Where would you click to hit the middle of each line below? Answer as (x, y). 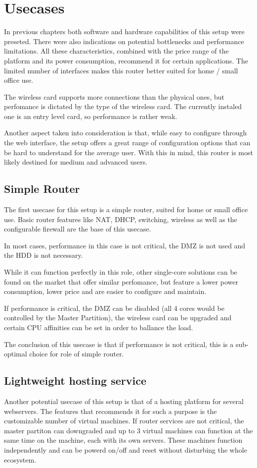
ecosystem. (20, 459)
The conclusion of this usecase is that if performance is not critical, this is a (119, 344)
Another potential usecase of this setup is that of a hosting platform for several (124, 401)
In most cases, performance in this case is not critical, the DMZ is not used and (125, 245)
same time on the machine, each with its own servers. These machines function (123, 440)
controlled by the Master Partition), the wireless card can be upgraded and (118, 318)
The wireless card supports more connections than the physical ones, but (114, 96)
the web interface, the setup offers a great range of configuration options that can (127, 143)
